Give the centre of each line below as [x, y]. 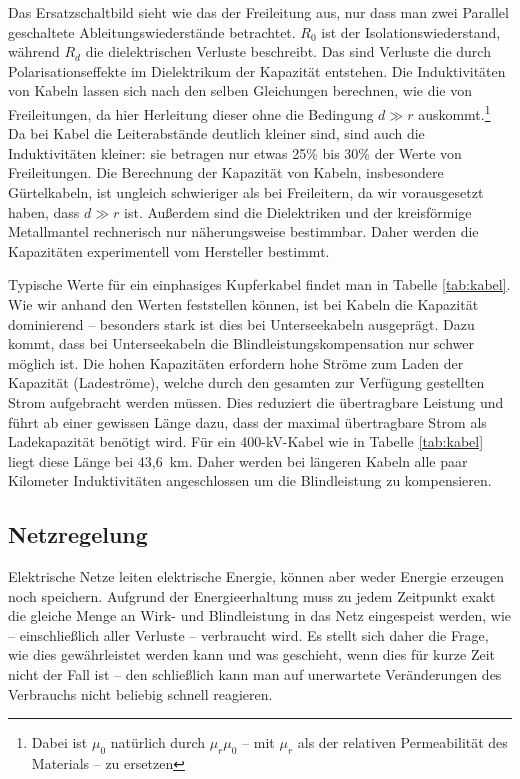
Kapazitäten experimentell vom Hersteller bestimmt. [169, 250]
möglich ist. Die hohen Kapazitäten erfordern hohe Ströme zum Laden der [236, 362]
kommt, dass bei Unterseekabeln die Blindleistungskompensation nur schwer [241, 343]
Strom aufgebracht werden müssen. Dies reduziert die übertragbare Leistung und [256, 401]
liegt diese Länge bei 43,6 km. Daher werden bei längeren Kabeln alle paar [238, 460]
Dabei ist [59, 742]
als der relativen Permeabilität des [402, 742]
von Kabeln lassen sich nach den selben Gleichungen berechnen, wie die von [240, 90]
